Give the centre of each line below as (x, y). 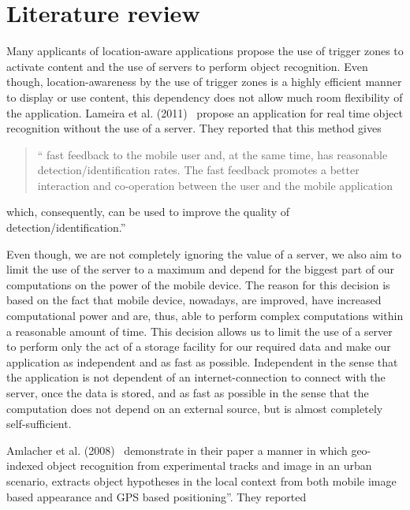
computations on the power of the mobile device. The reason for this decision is (198, 284)
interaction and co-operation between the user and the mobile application (215, 185)
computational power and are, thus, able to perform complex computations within (205, 316)
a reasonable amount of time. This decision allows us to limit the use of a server (199, 331)
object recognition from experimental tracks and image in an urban (209, 465)
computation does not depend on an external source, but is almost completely (195, 408)
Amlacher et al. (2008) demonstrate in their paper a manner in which (177, 450)
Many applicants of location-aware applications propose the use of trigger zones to (205, 51)
